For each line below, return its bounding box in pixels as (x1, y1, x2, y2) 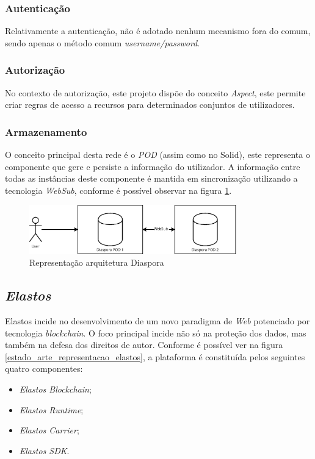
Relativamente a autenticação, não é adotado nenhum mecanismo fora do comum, (5, 24, 311, 37)
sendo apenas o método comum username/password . (5, 36, 200, 49)
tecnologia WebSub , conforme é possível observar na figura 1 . (5, 183, 232, 196)
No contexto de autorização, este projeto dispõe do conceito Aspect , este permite (5, 86, 306, 99)
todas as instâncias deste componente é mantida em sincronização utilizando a (5, 172, 298, 185)
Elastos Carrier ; (19, 424, 79, 436)
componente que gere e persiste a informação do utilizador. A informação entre (5, 160, 300, 173)
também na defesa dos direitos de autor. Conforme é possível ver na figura (5, 338, 283, 351)
